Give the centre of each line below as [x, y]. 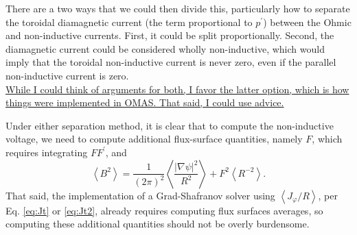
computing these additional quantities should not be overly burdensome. [158, 224]
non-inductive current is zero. [67, 75]
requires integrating [47, 152]
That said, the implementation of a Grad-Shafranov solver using [140, 195]
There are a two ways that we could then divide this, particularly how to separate [178, 8]
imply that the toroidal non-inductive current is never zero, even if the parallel [171, 62]
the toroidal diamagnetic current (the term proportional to [129, 22]
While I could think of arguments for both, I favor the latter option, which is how [177, 89]
